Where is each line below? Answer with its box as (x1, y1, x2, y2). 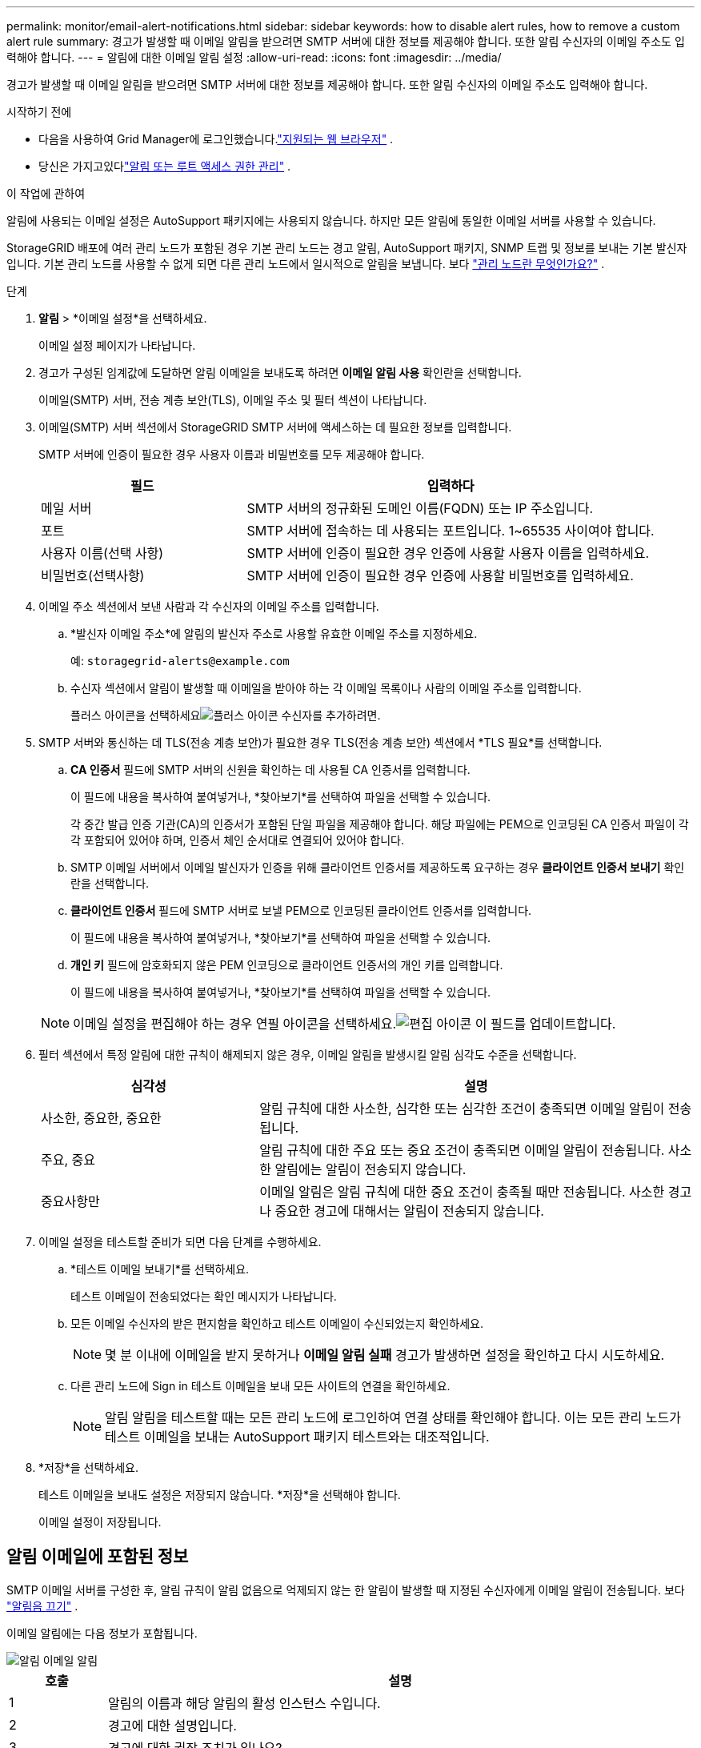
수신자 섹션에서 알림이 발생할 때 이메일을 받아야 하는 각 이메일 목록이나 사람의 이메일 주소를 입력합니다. (70, 681, 582, 695)
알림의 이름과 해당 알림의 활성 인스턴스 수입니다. (107, 1694, 381, 1711)
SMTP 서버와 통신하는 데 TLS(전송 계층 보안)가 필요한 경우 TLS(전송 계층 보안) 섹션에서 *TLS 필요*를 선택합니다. (38, 736, 603, 749)
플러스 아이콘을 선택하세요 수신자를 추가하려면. (70, 708, 381, 722)
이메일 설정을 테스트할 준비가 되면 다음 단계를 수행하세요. (38, 1235, 322, 1249)
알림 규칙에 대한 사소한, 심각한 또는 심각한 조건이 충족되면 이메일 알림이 (259, 1101, 665, 1117)
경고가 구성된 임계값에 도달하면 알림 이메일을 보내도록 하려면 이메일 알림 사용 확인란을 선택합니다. (38, 366, 522, 379)
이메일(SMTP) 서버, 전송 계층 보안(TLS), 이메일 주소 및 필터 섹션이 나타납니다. (38, 393, 427, 407)
